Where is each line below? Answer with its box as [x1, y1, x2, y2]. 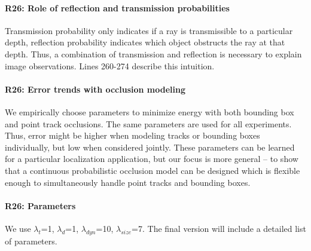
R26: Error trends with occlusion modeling [5, 82, 186, 95]
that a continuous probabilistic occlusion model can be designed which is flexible [5, 164, 300, 176]
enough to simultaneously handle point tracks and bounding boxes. [5, 176, 251, 188]
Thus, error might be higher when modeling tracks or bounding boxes [5, 129, 260, 142]
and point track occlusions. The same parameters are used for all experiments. [5, 117, 292, 130]
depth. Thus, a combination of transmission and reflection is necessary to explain [5, 47, 302, 60]
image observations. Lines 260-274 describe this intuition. [5, 59, 215, 72]
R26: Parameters [5, 199, 76, 212]
